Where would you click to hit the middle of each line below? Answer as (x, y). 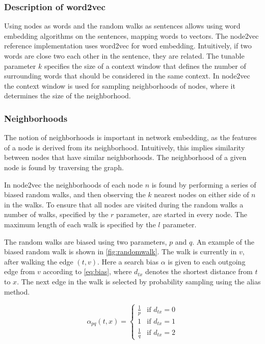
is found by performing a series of (204, 184)
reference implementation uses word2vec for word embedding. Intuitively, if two (128, 46)
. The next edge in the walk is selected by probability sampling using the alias (139, 281)
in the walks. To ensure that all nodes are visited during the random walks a (124, 204)
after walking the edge (39, 261)
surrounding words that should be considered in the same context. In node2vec (127, 76)
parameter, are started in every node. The (182, 214)
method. (17, 291)
